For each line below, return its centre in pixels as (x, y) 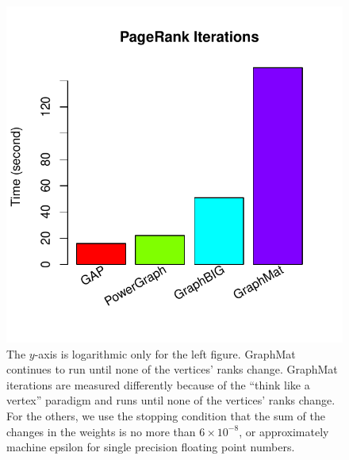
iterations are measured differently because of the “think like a (158, 384)
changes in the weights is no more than (101, 431)
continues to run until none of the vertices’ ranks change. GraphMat (172, 369)
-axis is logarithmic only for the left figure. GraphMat (165, 353)
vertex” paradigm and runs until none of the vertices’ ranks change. (171, 400)
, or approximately (284, 431)
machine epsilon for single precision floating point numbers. (151, 447)
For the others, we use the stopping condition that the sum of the (166, 415)
